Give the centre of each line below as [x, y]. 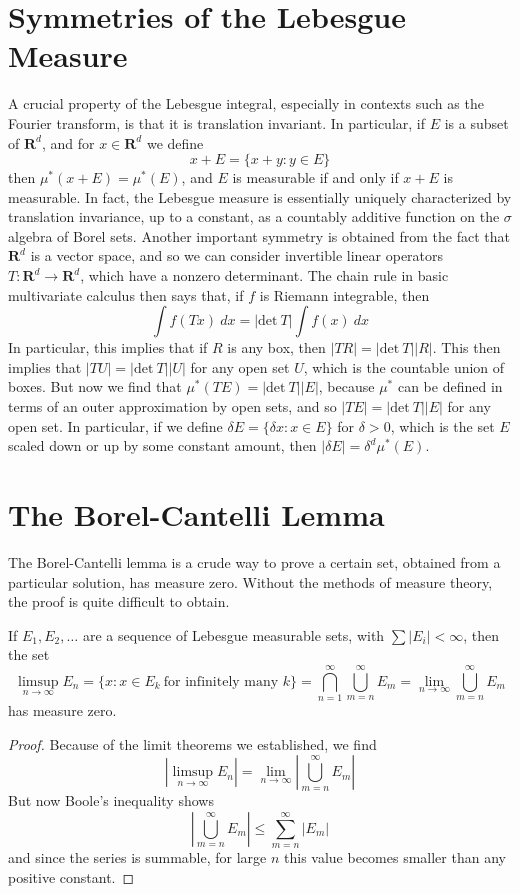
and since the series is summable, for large [137, 857]
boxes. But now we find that [95, 386]
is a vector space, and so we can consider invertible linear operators [237, 255]
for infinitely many [221, 681]
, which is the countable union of [404, 366]
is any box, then [276, 347]
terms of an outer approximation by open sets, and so [172, 406]
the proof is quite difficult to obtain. [119, 601]
